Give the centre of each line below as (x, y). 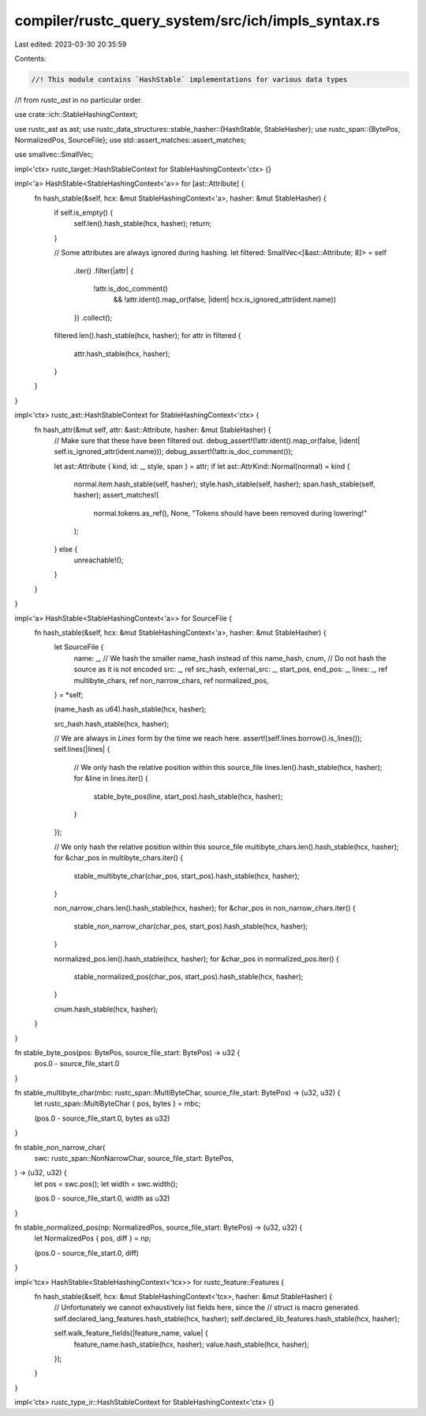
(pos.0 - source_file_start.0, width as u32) (102, 1198)
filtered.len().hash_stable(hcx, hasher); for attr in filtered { (148, 336)
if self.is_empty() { (84, 212)
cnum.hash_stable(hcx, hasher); (106, 1009)
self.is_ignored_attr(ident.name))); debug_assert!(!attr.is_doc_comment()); (174, 452)
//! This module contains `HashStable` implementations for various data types (189, 79)
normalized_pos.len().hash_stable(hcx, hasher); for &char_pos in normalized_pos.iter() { (196, 959)
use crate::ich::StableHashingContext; (76, 115)
